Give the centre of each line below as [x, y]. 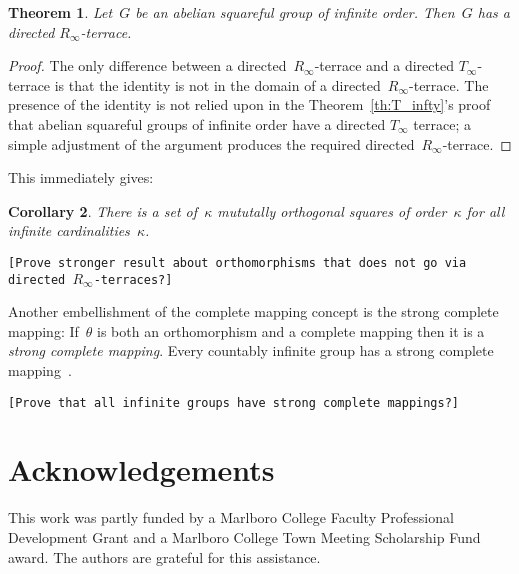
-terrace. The [449, 84]
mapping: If [43, 330]
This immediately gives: [81, 177]
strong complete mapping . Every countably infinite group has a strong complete [251, 350]
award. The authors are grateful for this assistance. [164, 556]
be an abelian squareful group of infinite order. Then [295, 12]
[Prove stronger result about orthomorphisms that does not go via [237, 262]
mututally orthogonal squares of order [332, 210]
